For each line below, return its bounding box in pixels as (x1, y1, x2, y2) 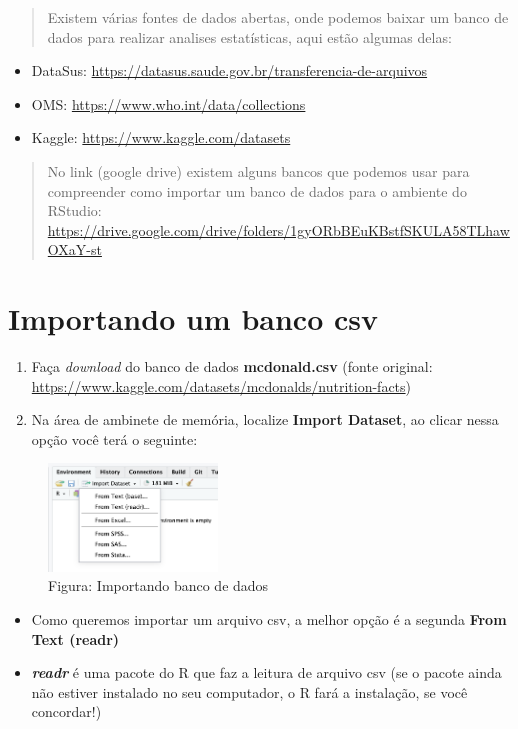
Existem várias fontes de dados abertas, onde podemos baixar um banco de (47, 7, 509, 27)
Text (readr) (31, 628, 120, 649)
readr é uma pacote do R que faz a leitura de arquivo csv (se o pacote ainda (31, 662, 502, 683)
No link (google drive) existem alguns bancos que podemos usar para (47, 160, 470, 181)
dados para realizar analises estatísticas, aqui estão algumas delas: (47, 26, 452, 47)
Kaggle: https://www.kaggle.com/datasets (31, 127, 291, 148)
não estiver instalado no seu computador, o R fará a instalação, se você (31, 681, 468, 702)
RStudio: (47, 200, 102, 221)
